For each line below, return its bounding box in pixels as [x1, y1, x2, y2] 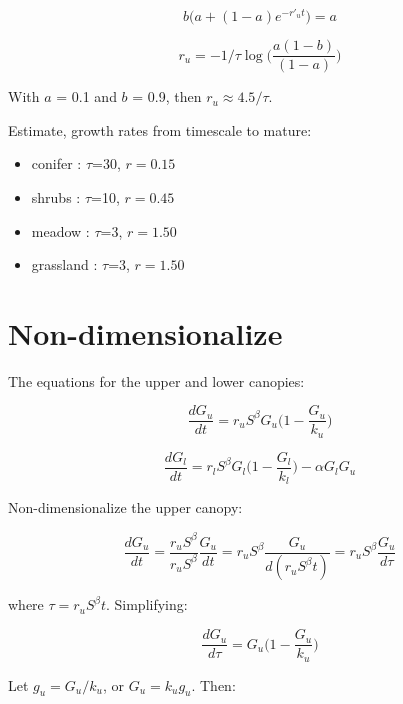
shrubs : [31, 186, 81, 207]
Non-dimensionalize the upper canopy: [8, 497, 243, 518]
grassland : [31, 254, 98, 275]
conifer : [31, 153, 82, 174]
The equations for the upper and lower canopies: [8, 370, 305, 391]
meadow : [31, 220, 90, 241]
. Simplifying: [105, 594, 188, 615]
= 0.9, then [132, 86, 202, 107]
